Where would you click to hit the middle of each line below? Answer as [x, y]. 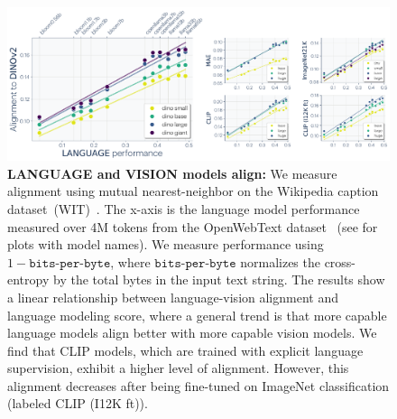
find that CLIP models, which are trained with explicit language [185, 350]
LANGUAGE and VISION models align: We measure [172, 173]
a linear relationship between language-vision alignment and [173, 297]
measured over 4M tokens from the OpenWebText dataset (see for [193, 226]
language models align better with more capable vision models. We [192, 333]
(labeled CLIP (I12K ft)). [78, 403]
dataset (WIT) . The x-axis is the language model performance [184, 208]
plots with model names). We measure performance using [166, 244]
